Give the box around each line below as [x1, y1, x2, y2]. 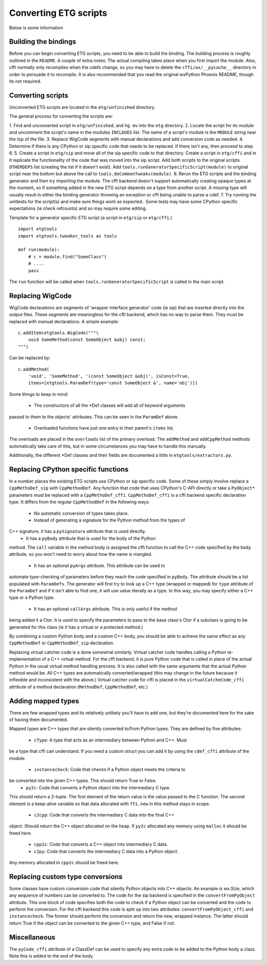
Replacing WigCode [9, 291, 72, 300]
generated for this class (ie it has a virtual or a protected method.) [9, 624, 143, 630]
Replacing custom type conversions [9, 872, 123, 881]
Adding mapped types [9, 697, 79, 705]
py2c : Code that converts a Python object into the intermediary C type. [26, 784, 171, 790]
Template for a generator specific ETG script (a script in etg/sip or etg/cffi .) [9, 214, 173, 220]
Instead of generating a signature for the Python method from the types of [34, 517, 185, 523]
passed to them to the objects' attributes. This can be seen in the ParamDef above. [9, 414, 179, 420]
